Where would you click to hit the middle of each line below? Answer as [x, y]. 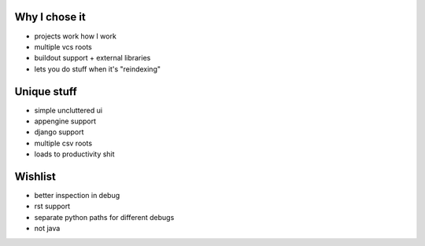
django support [59, 132]
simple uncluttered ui [68, 110]
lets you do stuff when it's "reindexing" [98, 69]
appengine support [65, 121]
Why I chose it [50, 17]
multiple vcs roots [63, 46]
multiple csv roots [63, 143]
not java [47, 229]
